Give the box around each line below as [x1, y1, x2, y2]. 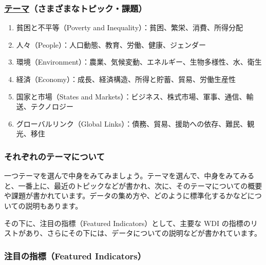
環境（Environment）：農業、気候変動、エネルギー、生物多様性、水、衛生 [16, 56, 262, 67]
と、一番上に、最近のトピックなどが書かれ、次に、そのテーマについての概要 [4, 180, 262, 191]
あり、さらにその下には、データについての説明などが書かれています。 [25, 228, 261, 238]
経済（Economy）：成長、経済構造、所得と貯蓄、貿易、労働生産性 [16, 74, 236, 84]
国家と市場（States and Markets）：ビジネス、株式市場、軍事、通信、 [16, 91, 246, 101]
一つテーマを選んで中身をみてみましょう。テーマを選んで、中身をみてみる [4, 170, 255, 181]
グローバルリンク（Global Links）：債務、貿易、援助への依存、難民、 [16, 118, 248, 129]
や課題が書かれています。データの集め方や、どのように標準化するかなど [4, 190, 248, 201]
